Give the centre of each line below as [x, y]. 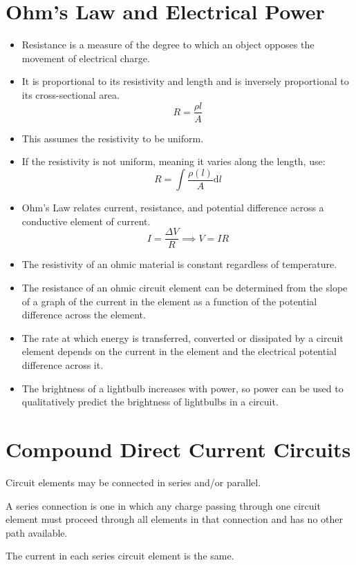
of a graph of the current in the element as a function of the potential [169, 301]
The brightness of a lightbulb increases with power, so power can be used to [182, 388]
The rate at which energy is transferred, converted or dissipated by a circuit [182, 337]
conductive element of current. [86, 221]
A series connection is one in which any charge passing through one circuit [163, 505]
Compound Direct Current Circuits [178, 449]
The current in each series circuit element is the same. [120, 556]
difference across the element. [84, 315]
